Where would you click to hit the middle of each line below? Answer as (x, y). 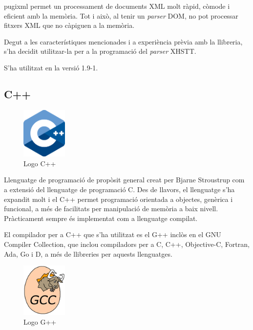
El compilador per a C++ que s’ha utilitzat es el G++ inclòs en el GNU (113, 234)
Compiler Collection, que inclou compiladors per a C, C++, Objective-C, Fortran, (127, 244)
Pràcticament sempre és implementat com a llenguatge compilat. (101, 218)
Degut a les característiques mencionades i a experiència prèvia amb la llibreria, (123, 41)
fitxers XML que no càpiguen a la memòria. (69, 25)
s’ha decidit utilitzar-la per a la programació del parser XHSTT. (100, 51)
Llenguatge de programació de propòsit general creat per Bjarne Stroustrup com (124, 180)
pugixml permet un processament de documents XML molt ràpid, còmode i (117, 6)
